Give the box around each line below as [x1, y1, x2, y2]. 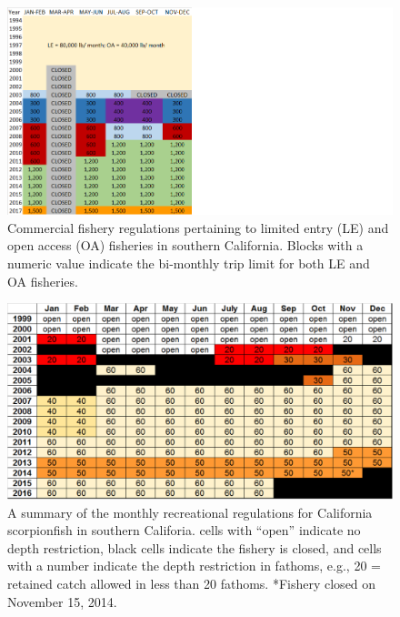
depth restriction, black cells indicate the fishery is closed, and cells [7, 538, 382, 557]
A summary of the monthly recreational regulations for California [7, 502, 373, 521]
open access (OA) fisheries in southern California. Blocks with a [7, 236, 364, 255]
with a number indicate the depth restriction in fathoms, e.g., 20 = [7, 556, 381, 575]
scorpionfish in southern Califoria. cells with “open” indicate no [7, 521, 361, 540]
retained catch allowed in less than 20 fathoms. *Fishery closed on [7, 573, 376, 592]
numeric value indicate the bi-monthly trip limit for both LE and [7, 254, 370, 273]
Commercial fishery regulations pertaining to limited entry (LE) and [7, 217, 389, 237]
